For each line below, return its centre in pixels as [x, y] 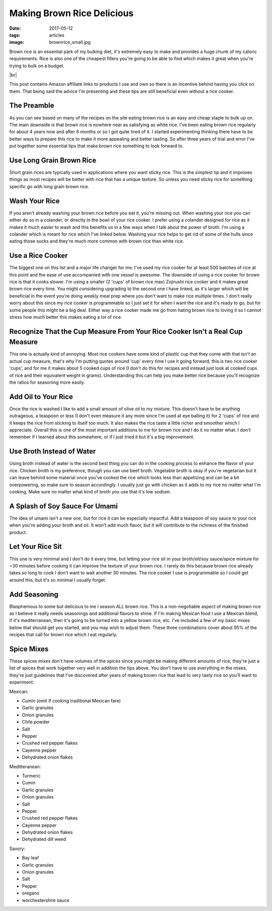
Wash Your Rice [35, 201]
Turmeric [31, 776]
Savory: [17, 848]
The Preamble [32, 106]
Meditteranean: [25, 766]
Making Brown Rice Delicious [72, 13]
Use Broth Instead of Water [53, 451]
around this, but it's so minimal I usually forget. [58, 580]
